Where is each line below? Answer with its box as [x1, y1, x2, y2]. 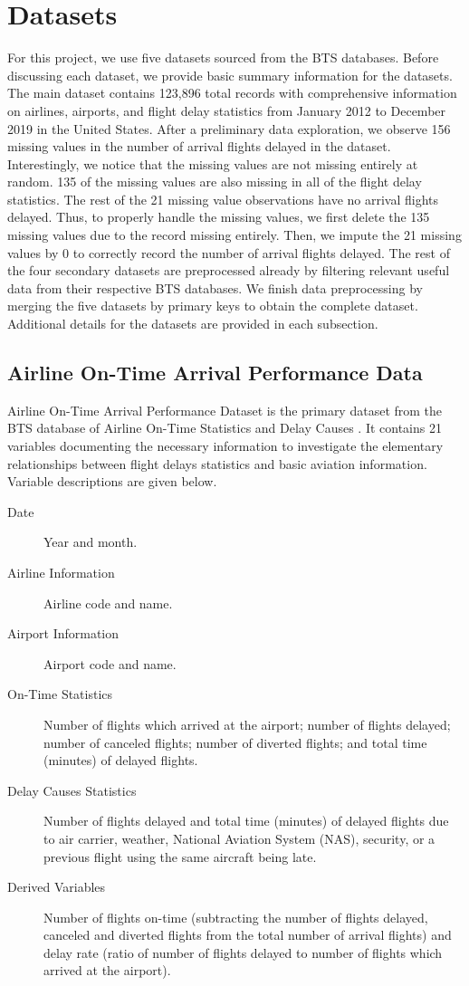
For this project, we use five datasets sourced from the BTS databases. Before [7, 48, 439, 67]
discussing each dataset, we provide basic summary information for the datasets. [7, 65, 453, 84]
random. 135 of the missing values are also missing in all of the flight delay [7, 172, 422, 191]
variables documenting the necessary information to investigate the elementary [7, 436, 444, 455]
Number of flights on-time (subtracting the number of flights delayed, [43, 907, 428, 926]
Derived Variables [7, 877, 106, 896]
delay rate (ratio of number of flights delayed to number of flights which [43, 943, 443, 962]
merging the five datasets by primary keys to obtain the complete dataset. [7, 296, 418, 315]
